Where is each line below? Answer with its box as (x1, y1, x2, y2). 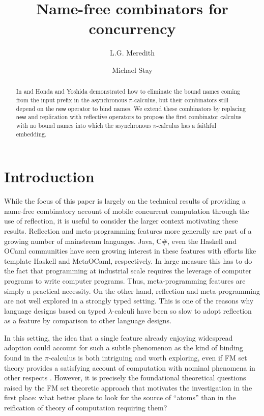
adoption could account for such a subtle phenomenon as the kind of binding (4, 342, 243, 353)
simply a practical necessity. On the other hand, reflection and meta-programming (4, 285, 260, 296)
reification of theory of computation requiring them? (4, 402, 167, 413)
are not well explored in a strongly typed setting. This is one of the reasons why (4, 295, 254, 306)
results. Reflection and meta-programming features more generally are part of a (4, 225, 252, 236)
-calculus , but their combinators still (132, 95, 229, 104)
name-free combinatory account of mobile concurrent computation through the (4, 205, 249, 216)
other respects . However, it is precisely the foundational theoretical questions (4, 372, 246, 383)
